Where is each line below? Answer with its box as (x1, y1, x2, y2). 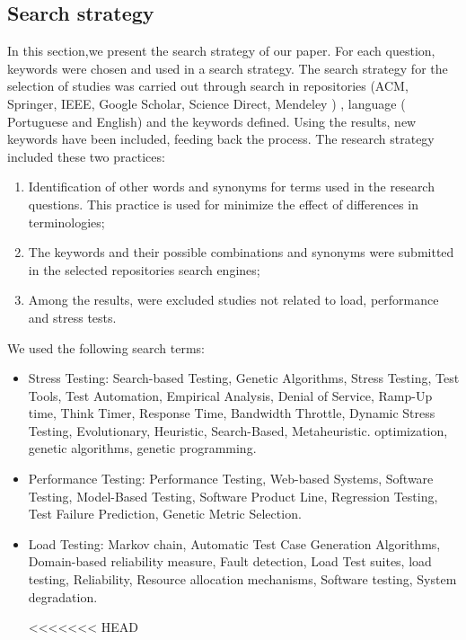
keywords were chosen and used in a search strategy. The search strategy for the (7, 58, 448, 77)
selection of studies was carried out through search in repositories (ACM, (7, 76, 409, 95)
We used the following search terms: (7, 338, 206, 357)
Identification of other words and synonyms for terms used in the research (28, 177, 435, 196)
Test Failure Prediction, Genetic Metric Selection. (28, 504, 302, 523)
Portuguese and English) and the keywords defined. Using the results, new (7, 111, 417, 130)
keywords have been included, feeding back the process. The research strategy (7, 129, 435, 148)
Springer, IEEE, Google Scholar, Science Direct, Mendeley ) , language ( (7, 93, 406, 112)
